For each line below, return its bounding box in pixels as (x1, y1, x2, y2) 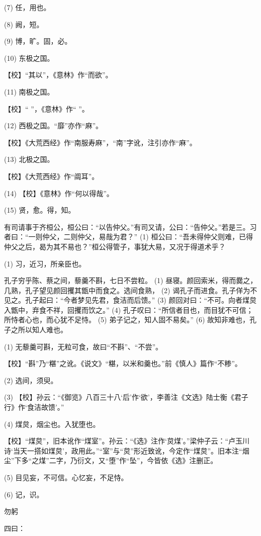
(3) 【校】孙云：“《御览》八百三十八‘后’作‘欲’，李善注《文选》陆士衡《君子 (4, 392, 248, 402)
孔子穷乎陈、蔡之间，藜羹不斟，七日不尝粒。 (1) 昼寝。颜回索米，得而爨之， (4, 275, 257, 286)
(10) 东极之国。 (4, 52, 54, 63)
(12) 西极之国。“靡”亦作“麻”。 (4, 120, 103, 131)
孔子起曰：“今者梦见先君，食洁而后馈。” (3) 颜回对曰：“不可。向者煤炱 (25, 295, 257, 305)
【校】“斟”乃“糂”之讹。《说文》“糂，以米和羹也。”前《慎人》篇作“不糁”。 (4, 358, 242, 369)
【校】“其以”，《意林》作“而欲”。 (4, 69, 113, 80)
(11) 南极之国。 (4, 86, 54, 97)
